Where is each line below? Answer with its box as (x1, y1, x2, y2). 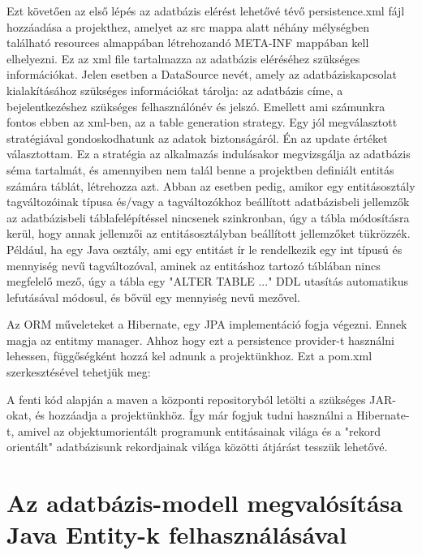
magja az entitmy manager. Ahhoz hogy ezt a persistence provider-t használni (6, 331, 394, 348)
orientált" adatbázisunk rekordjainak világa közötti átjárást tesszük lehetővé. (6, 438, 388, 455)
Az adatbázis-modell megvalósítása (6, 486, 403, 519)
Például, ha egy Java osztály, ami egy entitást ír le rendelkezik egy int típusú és (6, 240, 403, 257)
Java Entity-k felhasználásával (6, 518, 347, 551)
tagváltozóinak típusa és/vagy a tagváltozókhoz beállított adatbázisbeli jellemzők (6, 193, 410, 210)
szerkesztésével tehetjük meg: (6, 364, 151, 381)
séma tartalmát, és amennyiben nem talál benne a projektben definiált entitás (6, 161, 394, 178)
